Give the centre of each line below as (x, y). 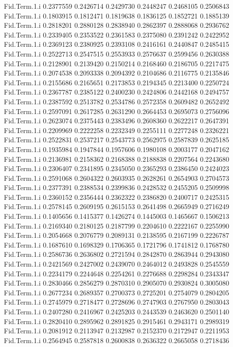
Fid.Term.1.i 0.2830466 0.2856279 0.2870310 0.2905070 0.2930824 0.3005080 (117, 283)
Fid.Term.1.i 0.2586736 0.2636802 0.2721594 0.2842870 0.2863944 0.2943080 (117, 254)
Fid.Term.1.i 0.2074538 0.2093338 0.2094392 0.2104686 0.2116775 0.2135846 (117, 73)
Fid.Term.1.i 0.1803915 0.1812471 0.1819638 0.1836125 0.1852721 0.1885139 (117, 15)
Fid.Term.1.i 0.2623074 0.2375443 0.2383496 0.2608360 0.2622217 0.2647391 (117, 121)
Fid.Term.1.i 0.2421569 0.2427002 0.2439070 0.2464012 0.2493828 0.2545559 (117, 264)
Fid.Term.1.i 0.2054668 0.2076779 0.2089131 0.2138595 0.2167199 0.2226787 (117, 235)
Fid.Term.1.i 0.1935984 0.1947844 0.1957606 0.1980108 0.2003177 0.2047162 (117, 149)
